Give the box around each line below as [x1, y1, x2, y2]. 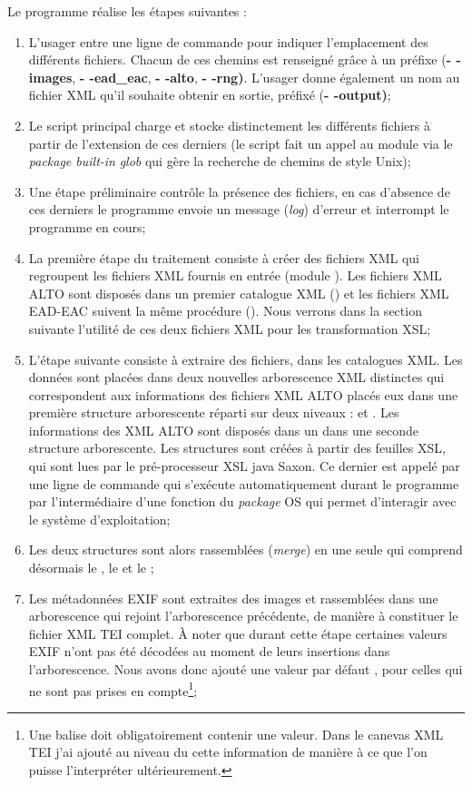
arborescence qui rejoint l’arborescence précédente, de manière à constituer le [28, 606, 458, 625]
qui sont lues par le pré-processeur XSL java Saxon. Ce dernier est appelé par [28, 456, 460, 476]
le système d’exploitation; [28, 509, 171, 528]
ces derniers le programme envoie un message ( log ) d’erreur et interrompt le [28, 200, 449, 219]
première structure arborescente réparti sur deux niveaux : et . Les [28, 403, 399, 422]
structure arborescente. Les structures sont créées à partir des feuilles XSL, [28, 438, 446, 457]
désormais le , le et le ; [28, 558, 154, 577]
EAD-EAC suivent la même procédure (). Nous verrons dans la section [28, 301, 422, 320]
